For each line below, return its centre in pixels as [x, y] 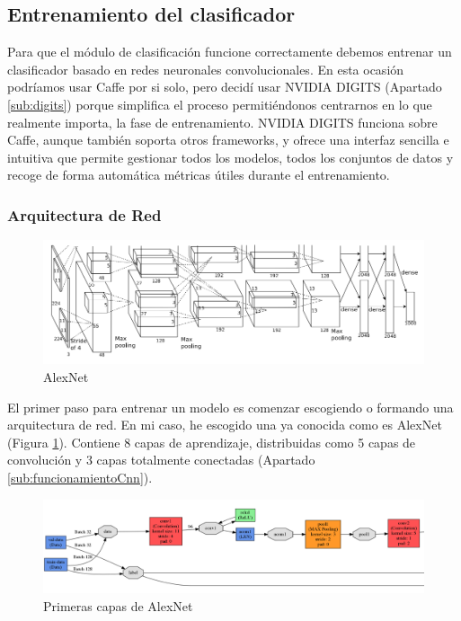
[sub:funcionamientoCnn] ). [80, 477]
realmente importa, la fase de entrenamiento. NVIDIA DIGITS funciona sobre [222, 122]
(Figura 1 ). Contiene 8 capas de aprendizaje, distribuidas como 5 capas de [212, 442]
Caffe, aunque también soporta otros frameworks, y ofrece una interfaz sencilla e [228, 140]
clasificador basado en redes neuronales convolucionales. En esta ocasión [206, 69]
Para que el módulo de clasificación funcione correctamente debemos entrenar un [230, 52]
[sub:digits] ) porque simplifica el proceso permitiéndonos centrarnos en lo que [220, 104]
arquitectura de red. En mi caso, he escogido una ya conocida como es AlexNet [225, 425]
